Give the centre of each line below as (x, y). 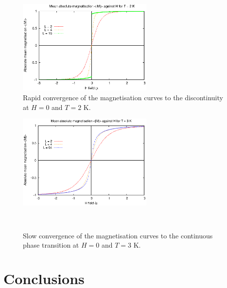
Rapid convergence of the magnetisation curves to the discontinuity (123, 97)
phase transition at (51, 245)
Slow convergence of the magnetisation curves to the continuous (118, 235)
